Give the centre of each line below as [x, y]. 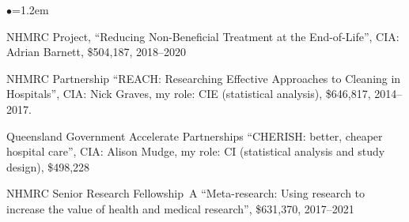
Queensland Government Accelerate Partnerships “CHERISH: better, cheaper [195, 135]
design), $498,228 [48, 166]
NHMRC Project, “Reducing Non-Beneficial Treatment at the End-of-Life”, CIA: [203, 36]
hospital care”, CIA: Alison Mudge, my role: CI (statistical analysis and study [196, 151]
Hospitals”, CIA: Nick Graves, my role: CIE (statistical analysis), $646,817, [189, 94]
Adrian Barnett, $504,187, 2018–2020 [97, 52]
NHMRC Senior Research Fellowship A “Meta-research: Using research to [186, 193]
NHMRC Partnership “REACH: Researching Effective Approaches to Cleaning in [204, 78]
